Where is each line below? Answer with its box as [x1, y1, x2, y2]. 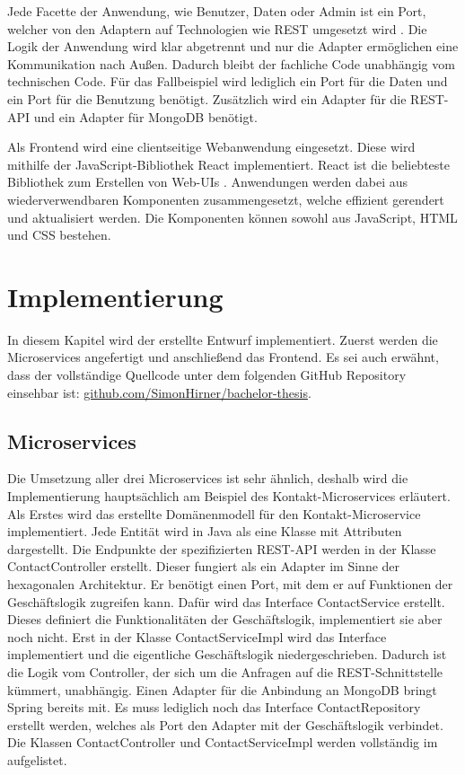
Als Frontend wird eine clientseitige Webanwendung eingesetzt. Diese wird [7, 137, 416, 156]
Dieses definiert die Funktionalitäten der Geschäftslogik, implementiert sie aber [7, 610, 443, 629]
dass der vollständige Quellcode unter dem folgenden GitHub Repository [7, 365, 407, 384]
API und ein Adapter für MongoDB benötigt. [7, 107, 258, 126]
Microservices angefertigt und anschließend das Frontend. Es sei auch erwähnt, [7, 348, 439, 366]
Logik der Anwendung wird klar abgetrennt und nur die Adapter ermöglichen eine [7, 37, 459, 56]
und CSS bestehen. [7, 225, 111, 244]
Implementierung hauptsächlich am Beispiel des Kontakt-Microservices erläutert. [7, 487, 451, 506]
